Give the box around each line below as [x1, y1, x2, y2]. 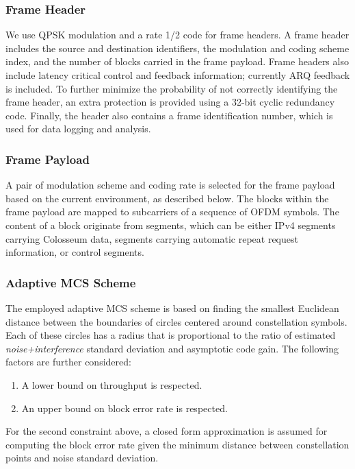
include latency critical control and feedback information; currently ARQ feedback [5, 68, 350, 82]
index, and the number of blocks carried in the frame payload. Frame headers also [5, 54, 349, 69]
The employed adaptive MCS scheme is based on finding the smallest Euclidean [5, 300, 339, 315]
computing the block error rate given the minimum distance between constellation [5, 437, 350, 451]
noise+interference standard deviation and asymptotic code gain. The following [5, 341, 339, 355]
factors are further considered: [5, 354, 131, 369]
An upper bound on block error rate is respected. [21, 400, 228, 415]
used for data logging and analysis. [5, 121, 151, 136]
